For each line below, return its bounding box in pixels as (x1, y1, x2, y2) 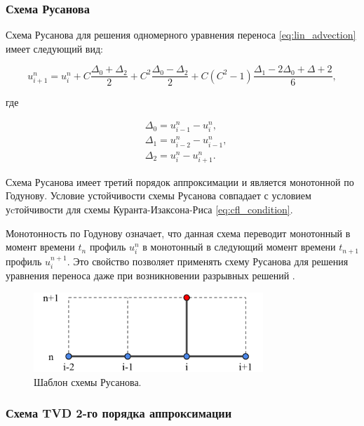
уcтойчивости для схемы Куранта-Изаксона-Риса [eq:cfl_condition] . (6, 202, 293, 217)
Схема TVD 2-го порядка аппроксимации (6, 404, 232, 422)
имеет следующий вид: (6, 41, 103, 55)
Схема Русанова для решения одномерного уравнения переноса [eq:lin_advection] (6, 27, 356, 42)
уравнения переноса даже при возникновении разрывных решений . (6, 268, 295, 283)
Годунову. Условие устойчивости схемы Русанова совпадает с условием (6, 188, 311, 203)
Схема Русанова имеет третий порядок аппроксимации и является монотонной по (6, 174, 354, 189)
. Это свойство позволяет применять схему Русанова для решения (67, 253, 349, 268)
